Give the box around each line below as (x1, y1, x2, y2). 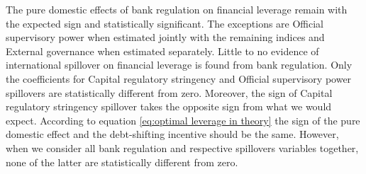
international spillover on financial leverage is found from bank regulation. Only (6, 57, 353, 72)
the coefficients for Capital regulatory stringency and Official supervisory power (6, 71, 352, 86)
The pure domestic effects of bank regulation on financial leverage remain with (6, 2, 348, 16)
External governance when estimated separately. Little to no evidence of (6, 43, 319, 58)
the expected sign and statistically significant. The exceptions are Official (6, 16, 324, 30)
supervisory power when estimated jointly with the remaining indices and (6, 30, 325, 45)
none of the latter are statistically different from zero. (6, 154, 238, 169)
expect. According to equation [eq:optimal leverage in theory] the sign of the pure (6, 112, 360, 127)
